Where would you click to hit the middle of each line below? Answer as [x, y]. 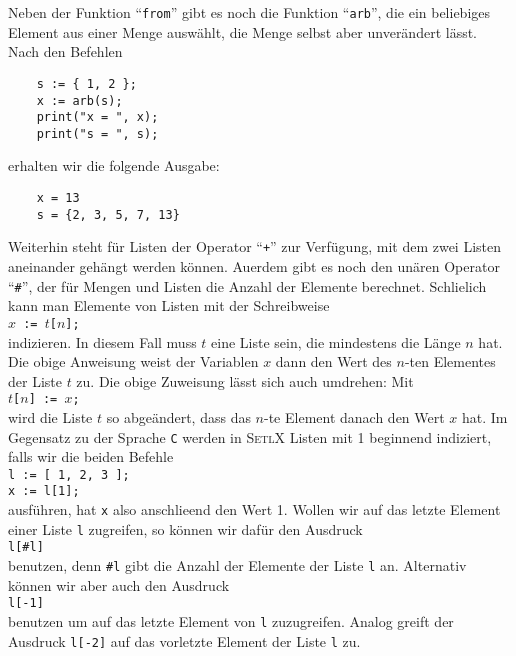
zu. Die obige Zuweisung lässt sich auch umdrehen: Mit [245, 380]
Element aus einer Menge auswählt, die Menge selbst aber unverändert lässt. [243, 31]
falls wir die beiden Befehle [91, 456]
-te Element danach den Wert [354, 416]
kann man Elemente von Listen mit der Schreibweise [169, 305]
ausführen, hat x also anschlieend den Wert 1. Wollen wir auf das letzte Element [254, 509]
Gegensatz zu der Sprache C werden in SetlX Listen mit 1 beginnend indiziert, [250, 436]
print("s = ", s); [97, 133]
